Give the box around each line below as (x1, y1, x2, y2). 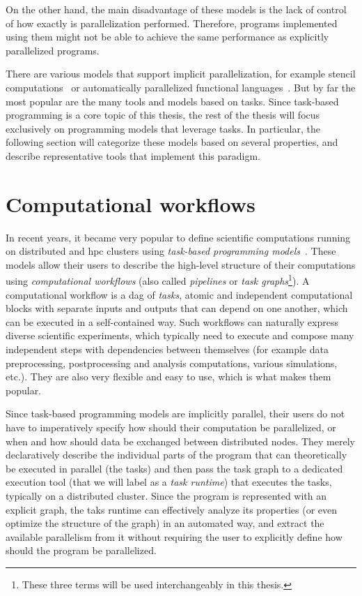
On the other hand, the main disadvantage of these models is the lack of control (6, 2, 347, 16)
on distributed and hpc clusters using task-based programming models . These (6, 244, 336, 258)
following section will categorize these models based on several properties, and (6, 135, 338, 149)
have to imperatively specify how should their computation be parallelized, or (6, 420, 336, 435)
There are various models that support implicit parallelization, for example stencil (6, 66, 356, 81)
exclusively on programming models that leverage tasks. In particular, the (6, 121, 321, 135)
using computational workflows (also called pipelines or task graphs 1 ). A (6, 271, 310, 288)
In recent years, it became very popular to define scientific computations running (6, 230, 351, 244)
